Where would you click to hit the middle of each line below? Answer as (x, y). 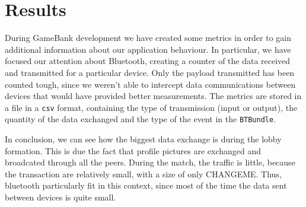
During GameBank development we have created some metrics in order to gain (148, 38)
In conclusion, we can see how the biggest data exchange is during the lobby (143, 139)
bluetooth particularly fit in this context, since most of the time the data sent (146, 185)
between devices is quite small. (60, 197)
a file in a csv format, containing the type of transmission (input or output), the (151, 107)
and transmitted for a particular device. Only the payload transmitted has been (150, 72)
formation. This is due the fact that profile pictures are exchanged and (133, 150)
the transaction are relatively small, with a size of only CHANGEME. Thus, (143, 173)
